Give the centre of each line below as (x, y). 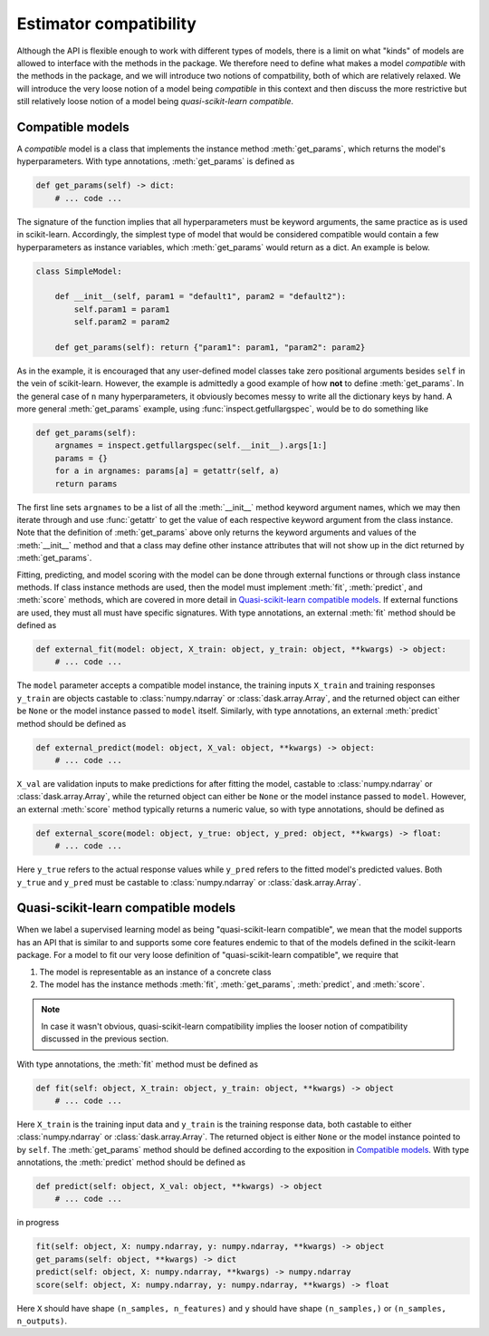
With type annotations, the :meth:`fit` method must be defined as (137, 1064)
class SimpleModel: (79, 271)
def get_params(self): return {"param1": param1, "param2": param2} (210, 347)
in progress (38, 1223)
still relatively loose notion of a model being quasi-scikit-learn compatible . (155, 102)
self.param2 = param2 (122, 322)
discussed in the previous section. (105, 1039)
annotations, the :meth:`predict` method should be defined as (131, 1162)
